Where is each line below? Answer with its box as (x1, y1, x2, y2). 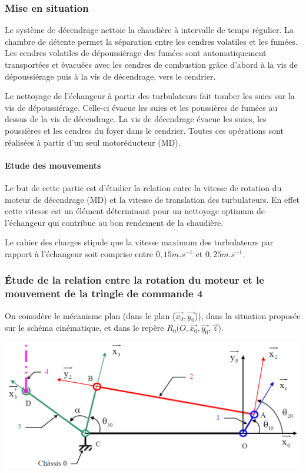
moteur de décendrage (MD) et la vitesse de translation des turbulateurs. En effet (5, 193, 300, 205)
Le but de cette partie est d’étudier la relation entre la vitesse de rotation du (5, 181, 282, 193)
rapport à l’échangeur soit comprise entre (5, 247, 153, 260)
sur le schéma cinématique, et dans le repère (5, 321, 164, 334)
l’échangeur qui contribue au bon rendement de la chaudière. (5, 216, 224, 228)
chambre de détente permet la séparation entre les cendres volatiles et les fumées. (5, 35, 298, 47)
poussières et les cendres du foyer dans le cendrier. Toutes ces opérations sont (5, 124, 284, 136)
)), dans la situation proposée (194, 309, 301, 321)
